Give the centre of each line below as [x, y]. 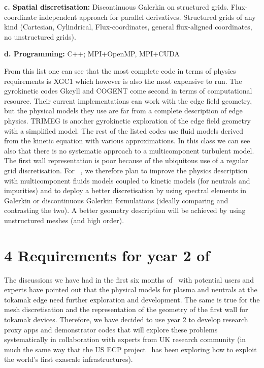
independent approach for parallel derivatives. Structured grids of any [147, 17]
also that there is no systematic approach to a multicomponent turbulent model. [129, 150]
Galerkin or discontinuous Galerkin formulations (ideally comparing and [116, 200]
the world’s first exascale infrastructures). [69, 359]
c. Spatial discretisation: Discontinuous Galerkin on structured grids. [117, 7]
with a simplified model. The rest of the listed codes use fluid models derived [124, 130]
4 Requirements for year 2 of [107, 255]
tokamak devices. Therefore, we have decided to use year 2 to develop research [126, 319]
